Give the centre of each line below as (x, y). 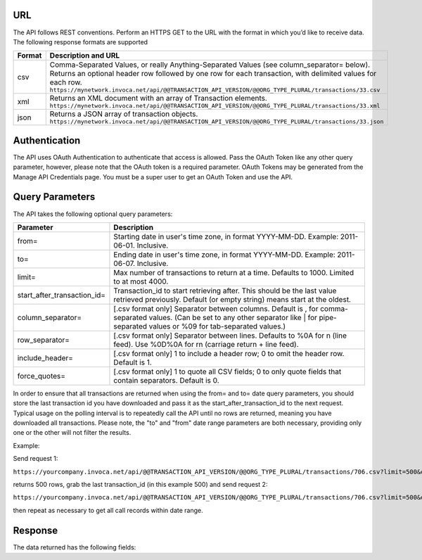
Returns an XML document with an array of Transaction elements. (158, 98)
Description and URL (84, 56)
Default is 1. (133, 362)
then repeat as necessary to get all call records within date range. (108, 510)
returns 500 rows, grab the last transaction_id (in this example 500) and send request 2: (140, 485)
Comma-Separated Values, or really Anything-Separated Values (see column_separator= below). (210, 65)
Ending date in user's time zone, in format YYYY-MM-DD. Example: (224, 255)
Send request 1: (36, 459)
